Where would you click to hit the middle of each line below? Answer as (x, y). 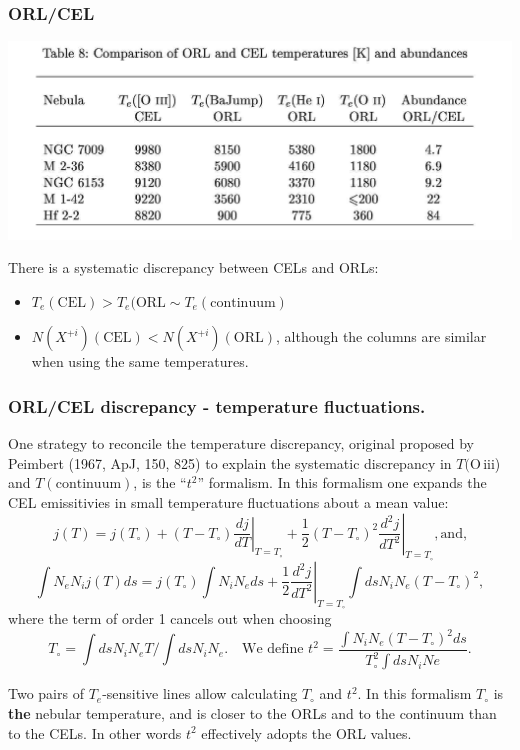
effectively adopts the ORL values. (306, 732)
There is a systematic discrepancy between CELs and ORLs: (193, 267)
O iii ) (485, 462)
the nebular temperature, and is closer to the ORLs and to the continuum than (252, 713)
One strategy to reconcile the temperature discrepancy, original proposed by (241, 443)
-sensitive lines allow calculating (200, 693)
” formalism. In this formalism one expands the (342, 482)
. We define (264, 649)
